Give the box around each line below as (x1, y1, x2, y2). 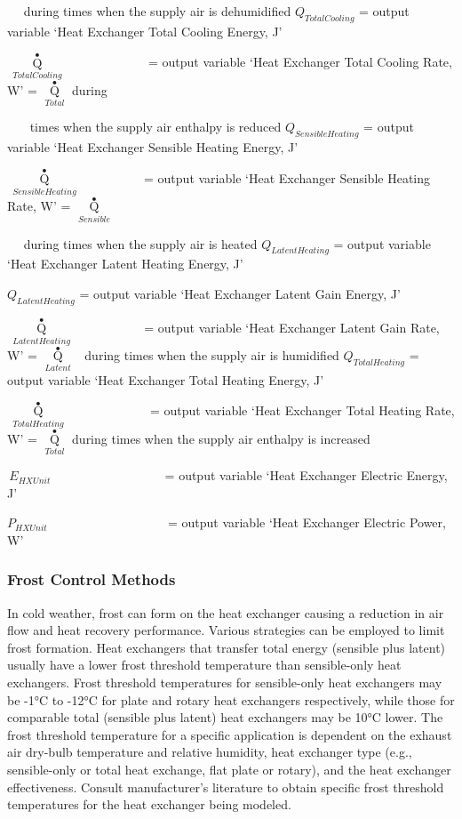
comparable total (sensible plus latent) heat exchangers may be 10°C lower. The (7, 708, 443, 727)
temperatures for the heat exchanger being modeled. (7, 795, 291, 814)
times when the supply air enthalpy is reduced (29, 117, 282, 136)
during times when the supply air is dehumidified (23, 2, 291, 20)
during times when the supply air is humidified (84, 346, 339, 365)
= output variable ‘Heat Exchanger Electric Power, (167, 513, 446, 532)
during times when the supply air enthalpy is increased (72, 429, 370, 447)
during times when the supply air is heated (23, 234, 258, 253)
